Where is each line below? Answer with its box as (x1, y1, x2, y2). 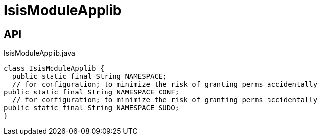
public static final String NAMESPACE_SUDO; (4, 104, 180, 112)
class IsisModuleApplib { (4, 64, 105, 73)
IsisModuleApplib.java (4, 49, 75, 58)
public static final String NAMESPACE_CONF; (4, 88, 180, 96)
